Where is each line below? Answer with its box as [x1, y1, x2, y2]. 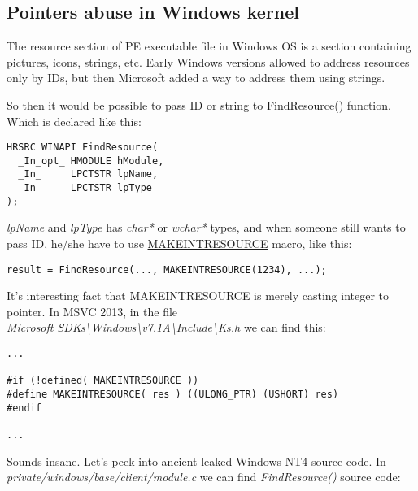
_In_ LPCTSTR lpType [18, 182, 152, 194]
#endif [7, 402, 41, 414]
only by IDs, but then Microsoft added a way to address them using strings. [7, 69, 385, 86]
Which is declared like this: [7, 112, 142, 129]
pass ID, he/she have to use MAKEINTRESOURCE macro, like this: [7, 235, 352, 252]
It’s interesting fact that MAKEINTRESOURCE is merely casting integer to [7, 287, 389, 304]
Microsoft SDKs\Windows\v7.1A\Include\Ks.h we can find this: [7, 319, 326, 336]
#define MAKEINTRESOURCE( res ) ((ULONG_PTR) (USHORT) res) [7, 389, 339, 401]
